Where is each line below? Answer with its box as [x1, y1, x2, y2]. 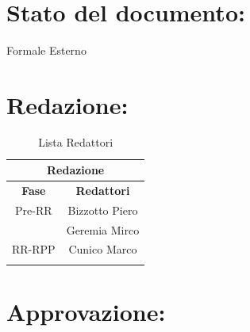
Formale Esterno [6, 41, 87, 58]
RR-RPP [12, 241, 56, 258]
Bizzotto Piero [67, 201, 138, 218]
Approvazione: [6, 295, 166, 327]
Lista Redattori [38, 134, 113, 151]
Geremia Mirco [66, 221, 140, 238]
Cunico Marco [68, 241, 137, 258]
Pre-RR [15, 201, 52, 218]
